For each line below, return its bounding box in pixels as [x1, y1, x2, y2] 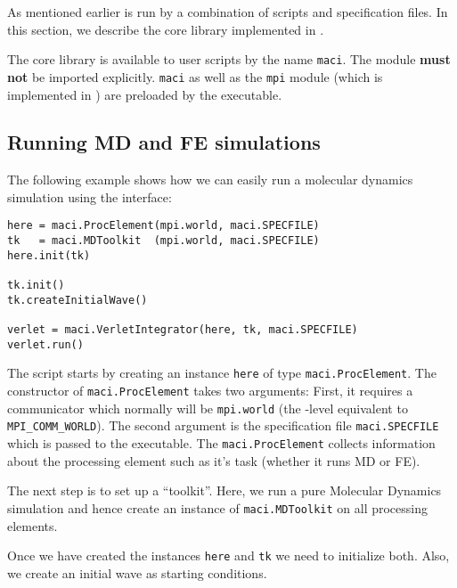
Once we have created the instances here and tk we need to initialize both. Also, [7, 546, 450, 565]
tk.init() [7, 279, 65, 292]
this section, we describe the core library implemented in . [7, 20, 324, 38]
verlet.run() [7, 338, 84, 351]
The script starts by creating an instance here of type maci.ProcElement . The [7, 363, 437, 382]
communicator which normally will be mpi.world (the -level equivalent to [7, 398, 408, 417]
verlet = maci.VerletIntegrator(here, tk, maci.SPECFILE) [7, 323, 358, 337]
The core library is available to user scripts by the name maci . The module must [7, 50, 451, 69]
